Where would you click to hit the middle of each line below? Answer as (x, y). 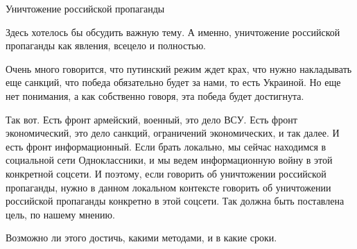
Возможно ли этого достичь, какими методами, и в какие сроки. (141, 238)
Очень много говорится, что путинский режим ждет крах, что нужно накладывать (179, 68)
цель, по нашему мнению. (60, 214)
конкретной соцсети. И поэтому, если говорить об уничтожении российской (166, 173)
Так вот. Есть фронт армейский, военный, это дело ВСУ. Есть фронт (151, 119)
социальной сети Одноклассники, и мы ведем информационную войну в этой (169, 160)
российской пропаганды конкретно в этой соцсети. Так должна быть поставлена (175, 201)
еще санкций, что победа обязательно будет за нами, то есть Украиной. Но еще (173, 82)
